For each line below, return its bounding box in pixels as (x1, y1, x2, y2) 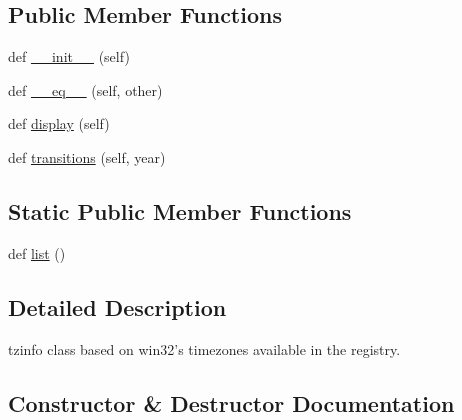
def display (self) (8, 113, 110, 134)
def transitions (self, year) (8, 146, 166, 167)
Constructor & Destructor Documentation (8, 387, 455, 418)
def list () (8, 242, 66, 263)
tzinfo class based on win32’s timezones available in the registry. (8, 338, 401, 359)
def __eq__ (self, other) (8, 79, 163, 100)
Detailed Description (8, 291, 227, 322)
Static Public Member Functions (8, 195, 352, 226)
